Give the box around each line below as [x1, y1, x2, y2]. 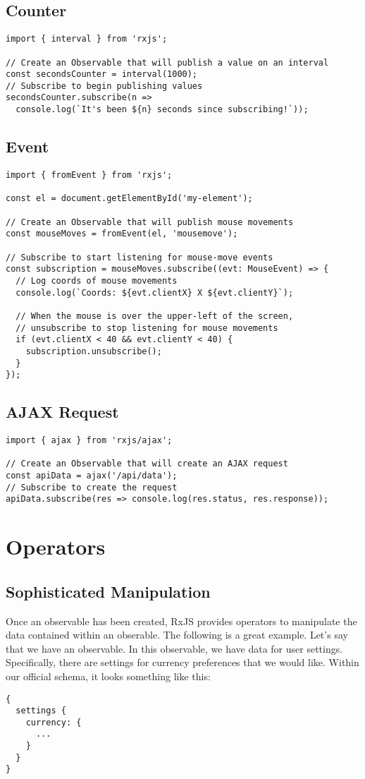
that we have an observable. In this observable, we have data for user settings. [6, 641, 343, 656]
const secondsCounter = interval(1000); [6, 69, 198, 80]
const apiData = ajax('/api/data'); [6, 470, 178, 481]
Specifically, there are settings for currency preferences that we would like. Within [6, 655, 359, 670]
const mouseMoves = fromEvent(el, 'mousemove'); [6, 229, 238, 239]
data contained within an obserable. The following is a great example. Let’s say [6, 627, 348, 642]
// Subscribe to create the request [6, 482, 178, 493]
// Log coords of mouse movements [16, 275, 178, 286]
